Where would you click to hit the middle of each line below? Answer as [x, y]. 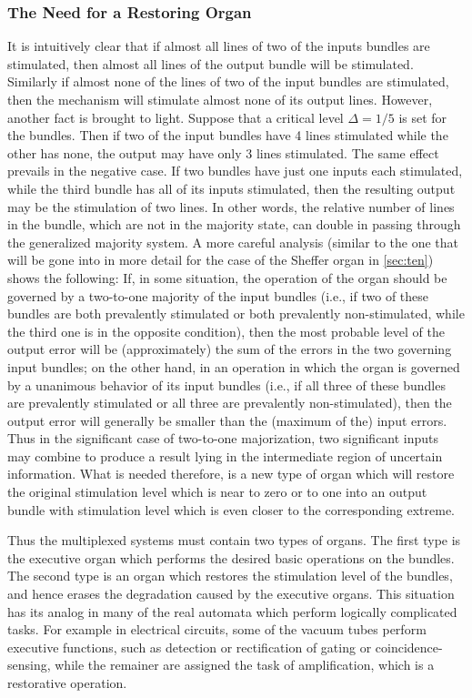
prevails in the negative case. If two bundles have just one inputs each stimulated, [235, 171]
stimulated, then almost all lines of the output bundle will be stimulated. [211, 63]
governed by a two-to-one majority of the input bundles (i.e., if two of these [218, 295]
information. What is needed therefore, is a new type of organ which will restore [231, 474]
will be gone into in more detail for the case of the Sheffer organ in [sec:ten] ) [221, 260]
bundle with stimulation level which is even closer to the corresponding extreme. [231, 509]
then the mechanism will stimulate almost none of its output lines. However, [220, 99]
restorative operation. [67, 683]
